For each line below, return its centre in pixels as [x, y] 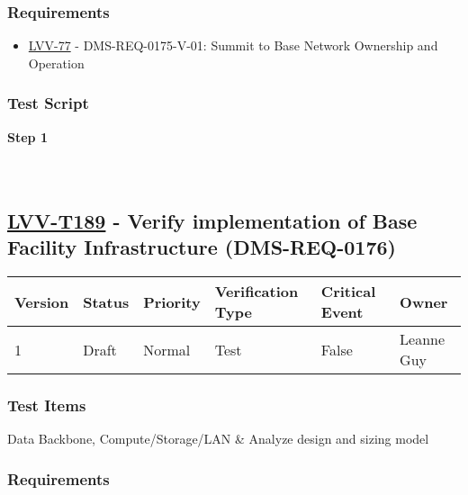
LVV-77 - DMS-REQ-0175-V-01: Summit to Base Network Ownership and [233, 45]
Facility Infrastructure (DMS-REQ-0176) [202, 247]
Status [106, 301]
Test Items [47, 405]
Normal [167, 349]
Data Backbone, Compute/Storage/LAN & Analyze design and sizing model [218, 439]
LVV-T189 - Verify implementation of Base [212, 220]
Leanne [423, 339]
